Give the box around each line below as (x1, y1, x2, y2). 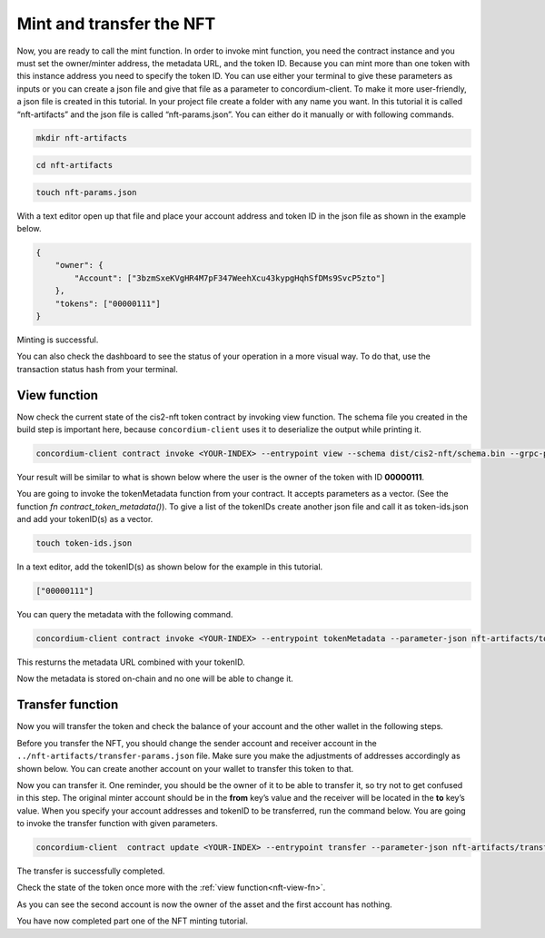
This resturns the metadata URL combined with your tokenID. (16, 657, 245, 667)
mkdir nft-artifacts (35, 133, 127, 143)
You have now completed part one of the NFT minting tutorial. (16, 915, 249, 926)
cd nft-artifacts (35, 160, 114, 171)
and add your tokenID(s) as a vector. (16, 514, 154, 525)
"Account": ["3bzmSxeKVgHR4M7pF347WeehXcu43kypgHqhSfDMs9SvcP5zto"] (74, 272, 386, 283)
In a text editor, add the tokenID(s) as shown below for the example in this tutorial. (16, 561, 323, 572)
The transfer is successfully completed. (16, 865, 165, 876)
